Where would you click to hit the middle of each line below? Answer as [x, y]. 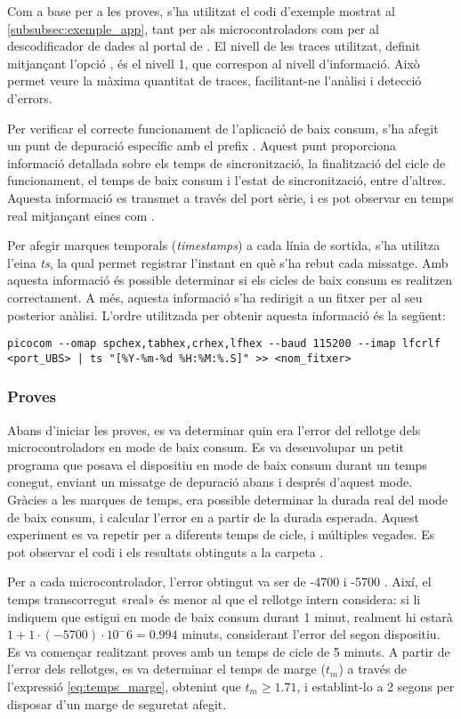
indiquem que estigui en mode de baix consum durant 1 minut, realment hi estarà [230, 616]
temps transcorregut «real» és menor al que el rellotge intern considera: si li [214, 598]
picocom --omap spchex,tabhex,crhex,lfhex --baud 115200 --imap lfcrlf [224, 344]
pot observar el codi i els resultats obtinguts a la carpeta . [166, 551]
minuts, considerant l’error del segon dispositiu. [311, 634]
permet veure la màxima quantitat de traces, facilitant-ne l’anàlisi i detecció [214, 81]
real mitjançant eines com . [81, 215]
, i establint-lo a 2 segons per [376, 686]
